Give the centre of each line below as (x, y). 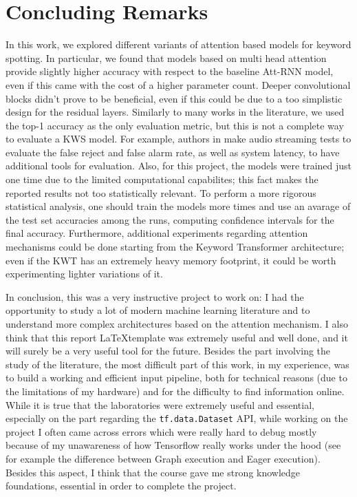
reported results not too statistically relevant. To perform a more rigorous (161, 192)
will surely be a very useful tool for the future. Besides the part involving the (168, 351)
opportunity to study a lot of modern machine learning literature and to (158, 310)
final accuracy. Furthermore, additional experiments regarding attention (157, 233)
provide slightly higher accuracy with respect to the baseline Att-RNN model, (170, 71)
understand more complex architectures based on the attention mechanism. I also (177, 324)
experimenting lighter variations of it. (84, 274)
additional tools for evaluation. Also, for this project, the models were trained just (179, 166)
